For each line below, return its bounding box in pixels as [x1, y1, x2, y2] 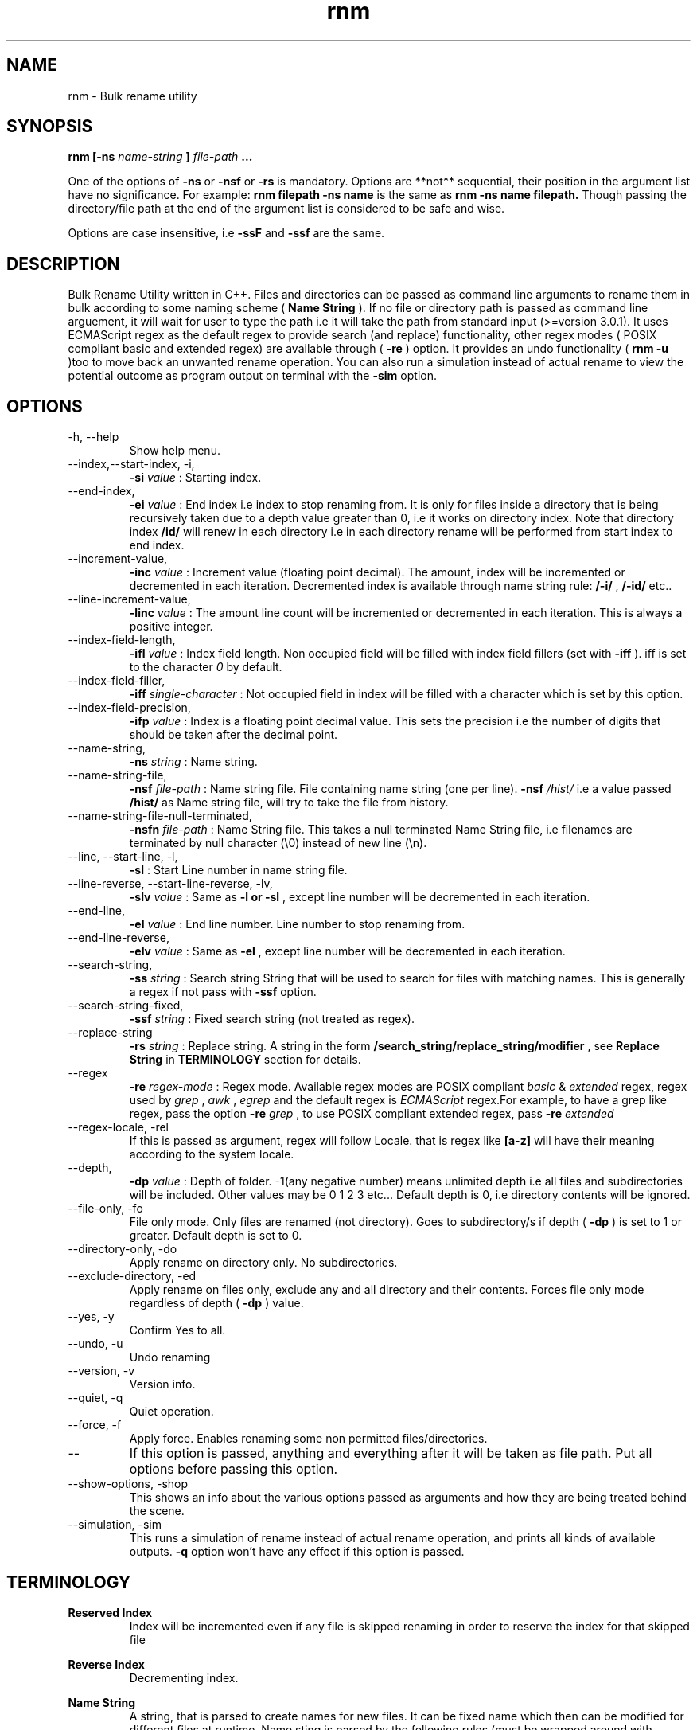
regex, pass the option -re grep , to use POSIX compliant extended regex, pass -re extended [129, 1107, 614, 1121]
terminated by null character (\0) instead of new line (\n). [129, 836, 427, 850]
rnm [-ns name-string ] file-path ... [68, 150, 253, 164]
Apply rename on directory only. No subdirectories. [129, 1256, 398, 1270]
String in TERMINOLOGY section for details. [129, 1052, 361, 1067]
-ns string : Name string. [129, 755, 258, 769]
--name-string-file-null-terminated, [68, 809, 252, 823]
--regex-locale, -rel [68, 1120, 169, 1134]
